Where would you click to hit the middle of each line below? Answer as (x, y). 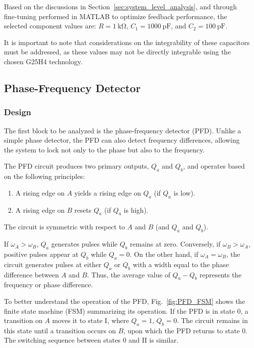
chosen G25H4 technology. (43, 61)
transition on (23, 320)
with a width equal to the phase (181, 264)
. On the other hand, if (164, 254)
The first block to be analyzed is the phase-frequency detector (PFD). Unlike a (123, 130)
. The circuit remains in (212, 320)
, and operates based (214, 166)
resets (83, 210)
